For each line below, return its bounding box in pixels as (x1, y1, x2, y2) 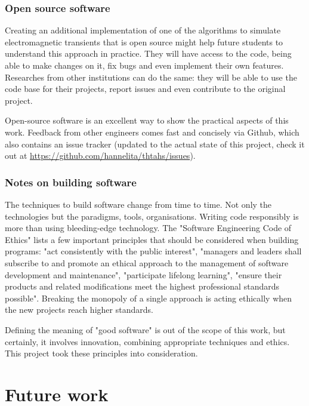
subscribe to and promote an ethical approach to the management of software (5, 256, 289, 269)
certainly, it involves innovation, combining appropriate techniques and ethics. (5, 335, 290, 347)
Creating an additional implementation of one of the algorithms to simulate (5, 24, 281, 36)
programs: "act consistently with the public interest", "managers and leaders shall (5, 245, 302, 257)
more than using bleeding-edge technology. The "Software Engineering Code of (5, 222, 292, 234)
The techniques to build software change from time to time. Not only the (5, 198, 272, 210)
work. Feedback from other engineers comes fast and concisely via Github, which (5, 125, 299, 138)
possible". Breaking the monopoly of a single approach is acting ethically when (5, 291, 292, 304)
